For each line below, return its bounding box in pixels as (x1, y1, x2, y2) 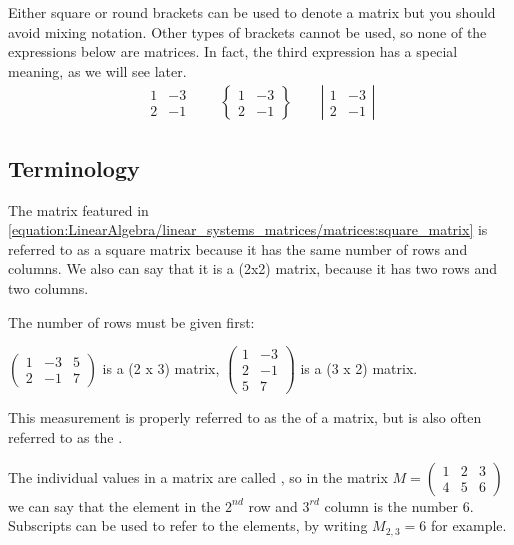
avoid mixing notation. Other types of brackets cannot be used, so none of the (8, 21, 487, 42)
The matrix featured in (8, 199, 149, 220)
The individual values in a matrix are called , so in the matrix (8, 466, 388, 487)
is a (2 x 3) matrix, (102, 357, 220, 378)
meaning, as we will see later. (8, 60, 187, 81)
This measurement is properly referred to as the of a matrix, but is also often (8, 407, 482, 428)
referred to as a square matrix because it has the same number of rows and (8, 238, 468, 259)
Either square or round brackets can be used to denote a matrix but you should (8, 2, 496, 22)
